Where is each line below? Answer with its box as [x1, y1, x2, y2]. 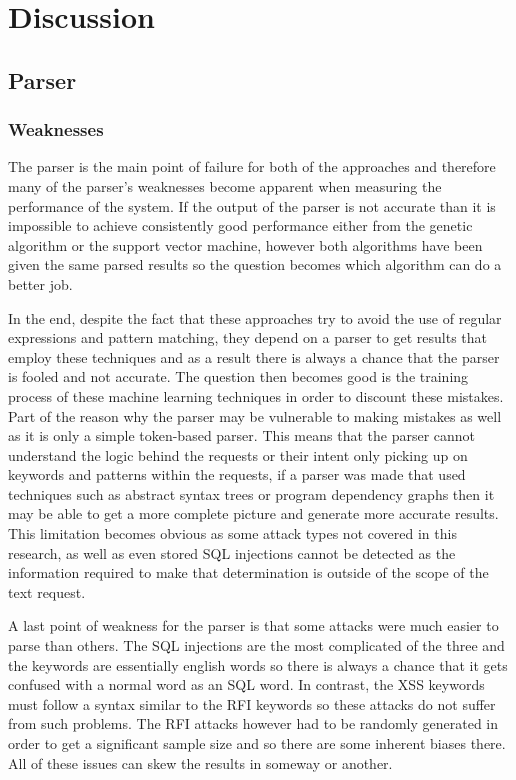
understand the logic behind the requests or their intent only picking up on [8, 444, 468, 465]
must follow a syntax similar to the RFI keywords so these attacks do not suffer [8, 693, 496, 714]
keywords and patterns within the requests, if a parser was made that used [8, 464, 466, 485]
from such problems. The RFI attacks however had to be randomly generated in [8, 713, 499, 734]
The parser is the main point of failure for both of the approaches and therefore [8, 156, 496, 177]
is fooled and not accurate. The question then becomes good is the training [8, 366, 469, 387]
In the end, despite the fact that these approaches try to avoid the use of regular [8, 307, 502, 328]
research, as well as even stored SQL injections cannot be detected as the [8, 542, 456, 563]
